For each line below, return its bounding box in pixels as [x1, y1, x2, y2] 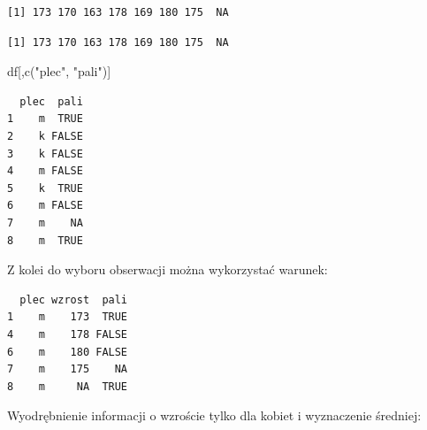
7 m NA [7, 216, 83, 229]
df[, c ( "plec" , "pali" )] [7, 62, 111, 81]
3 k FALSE [7, 147, 83, 160]
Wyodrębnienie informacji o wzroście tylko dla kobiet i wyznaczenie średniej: [7, 406, 422, 425]
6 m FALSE [7, 199, 83, 212]
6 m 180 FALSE [7, 345, 128, 358]
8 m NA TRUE [7, 380, 128, 393]
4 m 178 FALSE [7, 327, 128, 341]
